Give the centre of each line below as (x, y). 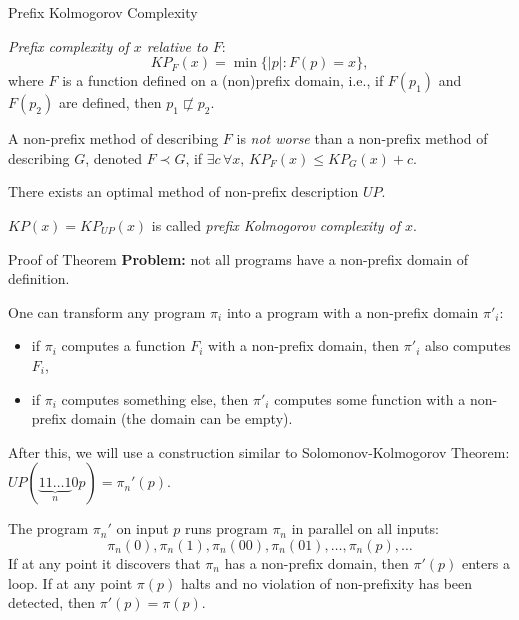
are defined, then (110, 102)
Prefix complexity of (68, 45)
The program (48, 528)
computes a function (123, 345)
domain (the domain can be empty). (182, 418)
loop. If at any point (70, 582)
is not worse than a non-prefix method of (362, 138)
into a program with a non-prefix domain (352, 311)
